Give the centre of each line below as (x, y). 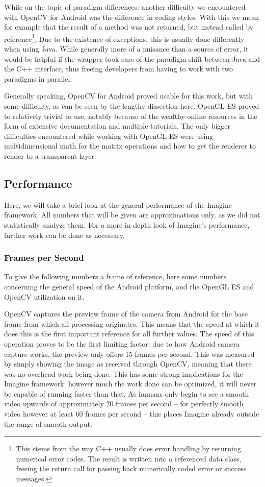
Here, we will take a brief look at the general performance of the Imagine (118, 204)
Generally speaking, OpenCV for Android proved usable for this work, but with (128, 96)
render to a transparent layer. (50, 155)
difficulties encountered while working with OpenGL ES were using (109, 136)
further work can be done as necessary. (64, 235)
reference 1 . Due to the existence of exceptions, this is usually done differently (124, 38)
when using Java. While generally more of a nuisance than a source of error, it (126, 49)
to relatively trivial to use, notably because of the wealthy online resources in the (131, 116)
